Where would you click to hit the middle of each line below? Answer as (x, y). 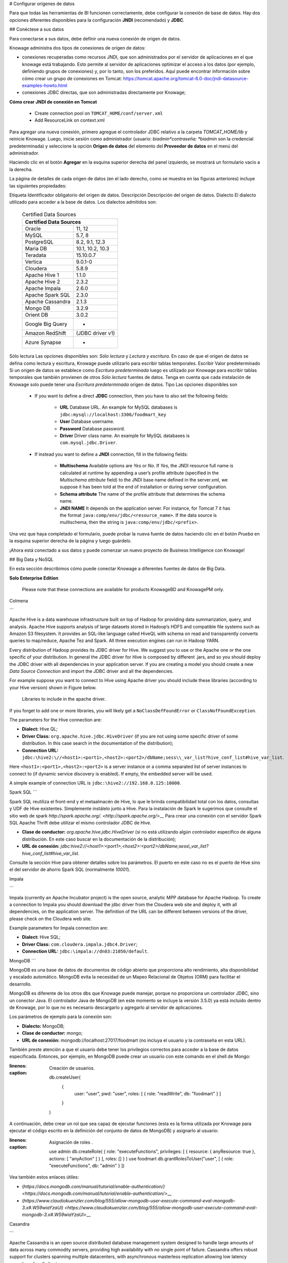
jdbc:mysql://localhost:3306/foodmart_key (113, 415)
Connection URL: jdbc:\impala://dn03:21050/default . (85, 951)
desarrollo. (21, 984)
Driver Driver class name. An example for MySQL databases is (125, 436)
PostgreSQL (39, 242)
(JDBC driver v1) (96, 333)
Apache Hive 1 (42, 275)
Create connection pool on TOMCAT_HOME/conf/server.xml (99, 113)
